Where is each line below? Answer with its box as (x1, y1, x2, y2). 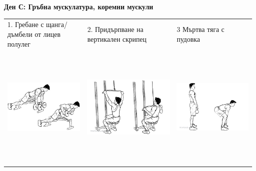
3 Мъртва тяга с (177, 24, 224, 34)
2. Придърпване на (87, 24, 144, 34)
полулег (7, 38, 31, 49)
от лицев (34, 28, 61, 39)
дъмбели (7, 28, 32, 39)
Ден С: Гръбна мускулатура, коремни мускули (4, 1, 154, 11)
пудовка (177, 33, 200, 44)
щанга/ (46, 19, 68, 29)
